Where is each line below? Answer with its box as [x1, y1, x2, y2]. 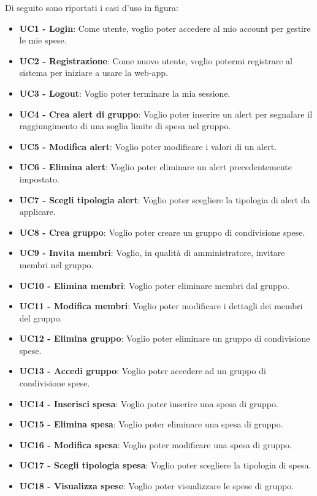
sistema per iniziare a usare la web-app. [19, 66, 169, 79]
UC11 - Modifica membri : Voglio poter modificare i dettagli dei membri [19, 299, 303, 312]
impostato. [19, 172, 59, 185]
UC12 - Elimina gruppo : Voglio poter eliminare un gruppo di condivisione [19, 332, 310, 345]
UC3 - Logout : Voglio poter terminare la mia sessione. [19, 86, 231, 99]
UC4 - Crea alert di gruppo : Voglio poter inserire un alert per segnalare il [19, 107, 313, 120]
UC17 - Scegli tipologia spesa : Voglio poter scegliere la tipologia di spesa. [19, 459, 311, 472]
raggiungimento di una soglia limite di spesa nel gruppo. [19, 119, 231, 132]
